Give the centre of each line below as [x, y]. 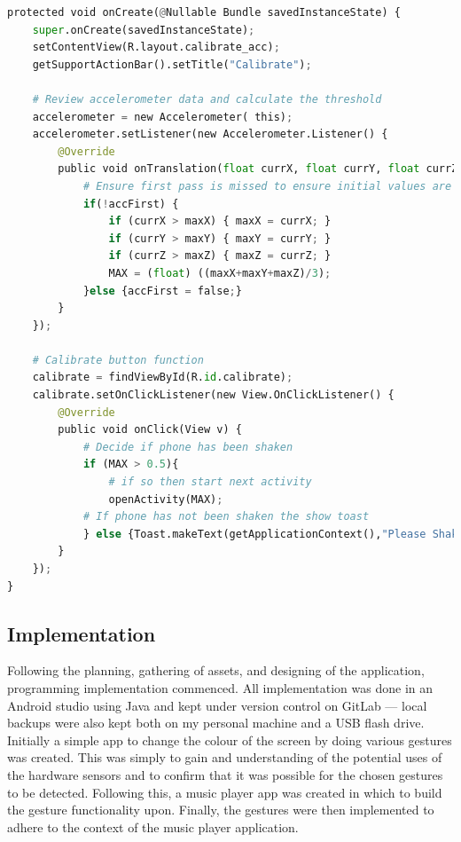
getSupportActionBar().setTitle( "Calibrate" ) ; [172, 64]
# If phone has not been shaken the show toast [226, 517]
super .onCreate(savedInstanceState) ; [144, 30]
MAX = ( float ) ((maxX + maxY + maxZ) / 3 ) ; [220, 273]
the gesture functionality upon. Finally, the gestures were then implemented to [221, 810]
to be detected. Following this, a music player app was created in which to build [225, 792]
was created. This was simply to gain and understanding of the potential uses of [225, 757]
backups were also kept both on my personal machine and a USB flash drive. [216, 723]
